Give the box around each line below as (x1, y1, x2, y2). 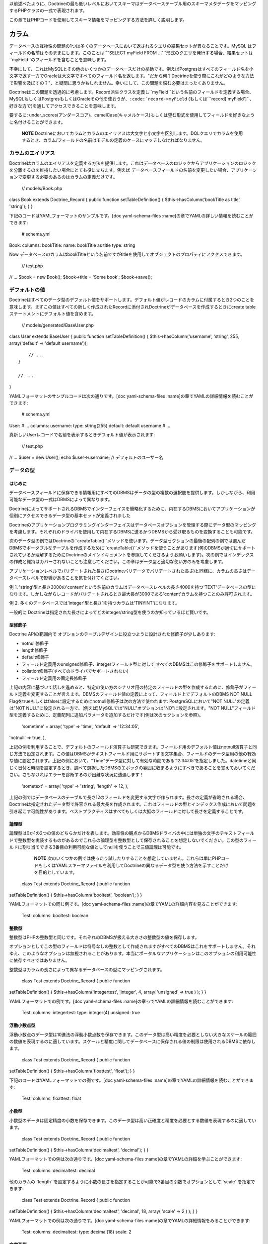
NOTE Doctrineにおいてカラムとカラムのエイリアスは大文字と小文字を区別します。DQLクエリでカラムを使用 (21, 130, 243, 136)
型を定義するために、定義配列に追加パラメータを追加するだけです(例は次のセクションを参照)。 (9, 712, 203, 718)
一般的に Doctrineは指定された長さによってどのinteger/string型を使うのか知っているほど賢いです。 (9, 609, 211, 615)
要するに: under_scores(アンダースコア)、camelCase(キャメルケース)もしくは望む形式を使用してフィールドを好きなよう (9, 112, 255, 118)
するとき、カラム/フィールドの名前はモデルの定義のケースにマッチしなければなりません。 (21, 137, 205, 143)
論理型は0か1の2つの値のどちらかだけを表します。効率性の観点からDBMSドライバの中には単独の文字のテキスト (9, 830, 237, 836)
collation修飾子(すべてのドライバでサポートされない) (21, 668, 129, 674)
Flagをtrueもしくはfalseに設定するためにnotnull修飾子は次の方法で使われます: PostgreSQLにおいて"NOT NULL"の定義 (9, 698, 250, 704)
